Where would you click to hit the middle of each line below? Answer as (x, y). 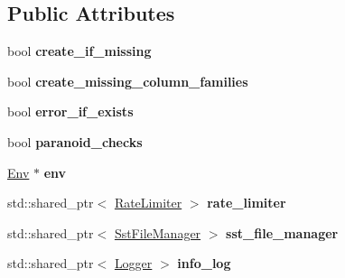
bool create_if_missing (79, 51)
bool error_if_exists (70, 111)
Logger (133, 263)
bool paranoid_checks (75, 141)
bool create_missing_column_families (128, 81)
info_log (204, 263)
